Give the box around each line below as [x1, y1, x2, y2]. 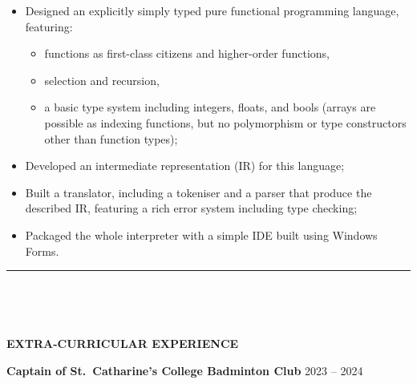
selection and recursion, [44, 71, 160, 88]
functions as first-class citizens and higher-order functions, [44, 45, 330, 62]
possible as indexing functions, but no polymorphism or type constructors [44, 114, 407, 131]
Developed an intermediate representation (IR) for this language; [25, 157, 345, 174]
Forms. [25, 242, 59, 259]
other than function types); [44, 130, 178, 147]
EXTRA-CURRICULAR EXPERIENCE [6, 335, 239, 352]
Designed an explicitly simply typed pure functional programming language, [25, 2, 399, 18]
